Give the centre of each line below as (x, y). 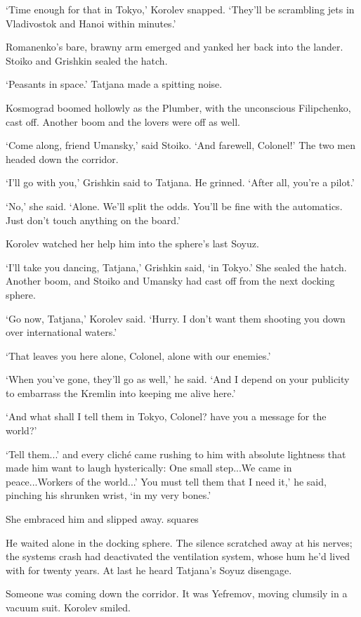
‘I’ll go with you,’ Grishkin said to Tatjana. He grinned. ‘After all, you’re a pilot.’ (180, 182)
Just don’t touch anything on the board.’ (93, 220)
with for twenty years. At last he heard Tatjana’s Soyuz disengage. (149, 570)
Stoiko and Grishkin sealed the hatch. (87, 60)
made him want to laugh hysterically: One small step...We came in (149, 468)
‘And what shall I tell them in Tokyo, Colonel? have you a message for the (166, 416)
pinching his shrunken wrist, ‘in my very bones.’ (109, 495)
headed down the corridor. (62, 158)
